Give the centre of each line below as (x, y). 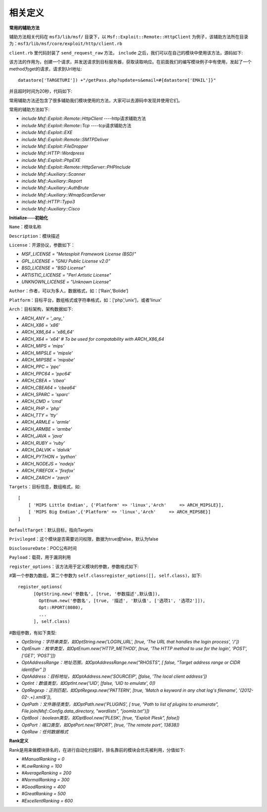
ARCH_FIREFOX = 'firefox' (48, 471)
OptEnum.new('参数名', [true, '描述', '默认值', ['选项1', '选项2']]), (122, 601)
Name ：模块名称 (25, 227)
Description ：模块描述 (34, 236)
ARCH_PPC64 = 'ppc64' (46, 373)
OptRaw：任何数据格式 (45, 732)
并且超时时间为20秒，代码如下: (41, 91)
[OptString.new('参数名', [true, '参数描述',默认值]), (97, 594)
